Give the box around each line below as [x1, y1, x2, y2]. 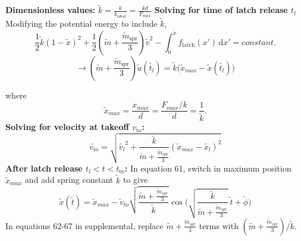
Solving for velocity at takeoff [5, 120, 129, 133]
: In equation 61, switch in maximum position [124, 161, 291, 174]
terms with [199, 219, 239, 232]
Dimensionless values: [5, 4, 96, 16]
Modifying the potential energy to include [5, 17, 158, 29]
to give [123, 173, 148, 186]
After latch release [5, 161, 83, 174]
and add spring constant [24, 173, 114, 186]
